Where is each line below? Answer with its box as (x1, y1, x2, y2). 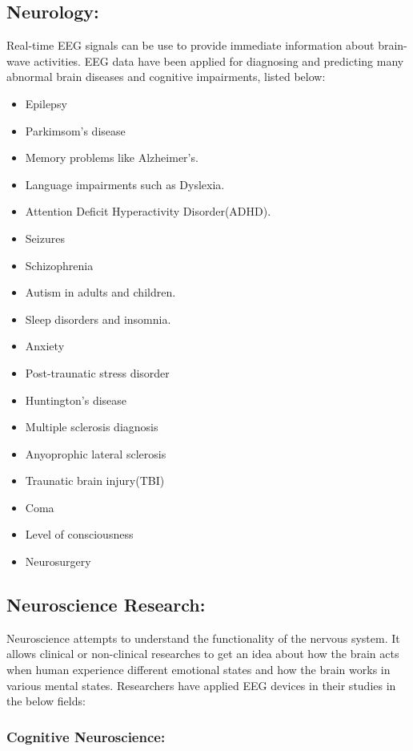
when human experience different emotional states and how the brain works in (6, 661, 391, 678)
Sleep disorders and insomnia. (25, 310, 171, 327)
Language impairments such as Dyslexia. (25, 176, 225, 192)
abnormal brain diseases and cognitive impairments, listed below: (6, 68, 326, 85)
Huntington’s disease (25, 391, 127, 408)
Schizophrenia (25, 256, 94, 273)
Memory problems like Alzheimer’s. (25, 149, 198, 166)
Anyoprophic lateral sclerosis (25, 445, 166, 462)
